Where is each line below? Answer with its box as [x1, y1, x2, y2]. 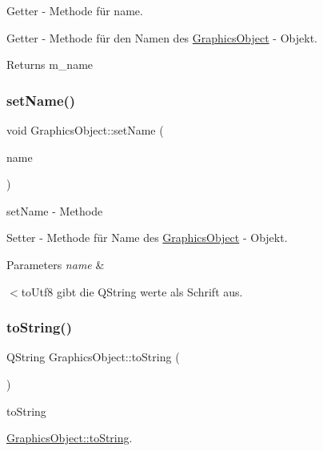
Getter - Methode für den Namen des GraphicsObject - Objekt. [6, 29, 317, 46]
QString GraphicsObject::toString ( [6, 348, 180, 365]
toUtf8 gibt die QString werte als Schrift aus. [21, 283, 243, 300]
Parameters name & [6, 256, 105, 272]
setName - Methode [6, 202, 103, 219]
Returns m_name [6, 56, 94, 73]
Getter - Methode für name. [6, 2, 143, 18]
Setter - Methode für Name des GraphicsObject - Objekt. [6, 229, 288, 246]
